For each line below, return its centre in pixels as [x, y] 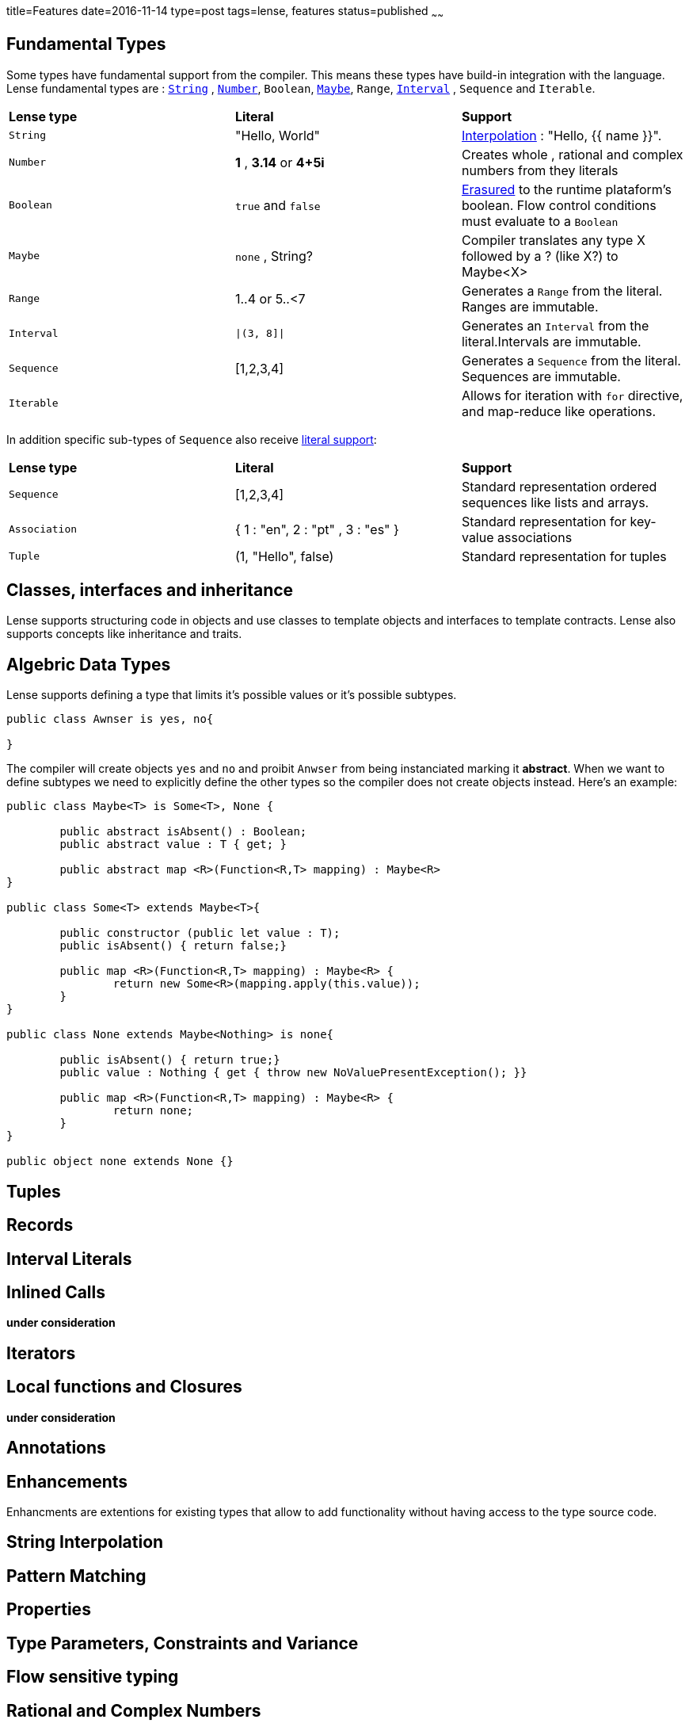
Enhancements [67, 1481]
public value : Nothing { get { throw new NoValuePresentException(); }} [293, 1073]
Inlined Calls [56, 1293]
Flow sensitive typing [93, 1677]
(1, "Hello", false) [284, 556]
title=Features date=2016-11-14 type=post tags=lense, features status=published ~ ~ [225, 12]
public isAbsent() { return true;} [170, 1060]
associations [535, 537]
